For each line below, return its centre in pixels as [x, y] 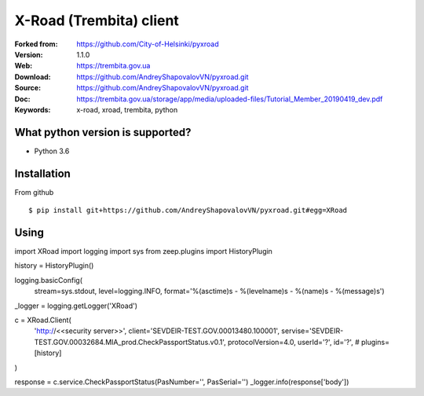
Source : [28, 88]
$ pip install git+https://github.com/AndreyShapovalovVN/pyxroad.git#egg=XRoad [188, 211]
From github [34, 192]
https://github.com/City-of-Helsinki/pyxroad [148, 44]
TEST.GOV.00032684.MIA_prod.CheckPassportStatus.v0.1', [130, 342]
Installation [42, 173]
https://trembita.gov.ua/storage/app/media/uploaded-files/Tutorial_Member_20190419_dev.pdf [230, 99]
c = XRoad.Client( [43, 320]
